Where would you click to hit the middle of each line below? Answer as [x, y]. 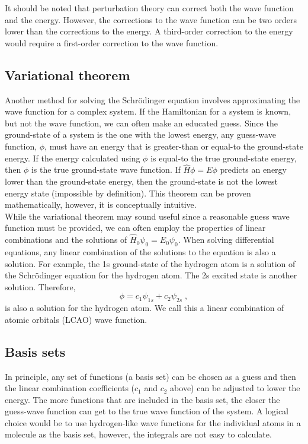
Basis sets [35, 351]
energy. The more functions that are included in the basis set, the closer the [142, 399]
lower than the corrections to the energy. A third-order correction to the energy [149, 31]
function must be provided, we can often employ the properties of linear [135, 228]
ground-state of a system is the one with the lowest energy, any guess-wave [140, 134]
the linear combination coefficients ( [70, 388]
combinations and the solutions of [66, 240]
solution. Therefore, [40, 286]
